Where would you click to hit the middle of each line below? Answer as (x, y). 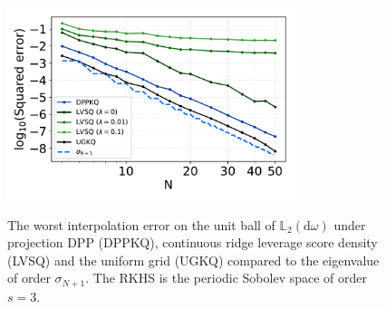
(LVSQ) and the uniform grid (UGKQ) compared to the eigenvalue (193, 260)
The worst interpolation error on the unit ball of (141, 224)
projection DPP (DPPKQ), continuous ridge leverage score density (193, 242)
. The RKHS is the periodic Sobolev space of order (227, 278)
